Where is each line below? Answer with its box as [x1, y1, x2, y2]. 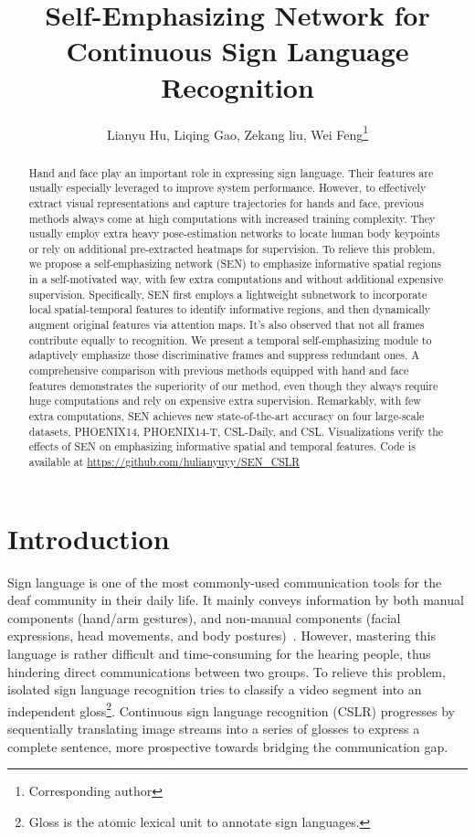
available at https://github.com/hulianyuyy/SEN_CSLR [28, 454, 301, 470]
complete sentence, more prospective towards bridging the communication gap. [7, 736, 449, 756]
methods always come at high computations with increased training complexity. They [28, 210, 436, 226]
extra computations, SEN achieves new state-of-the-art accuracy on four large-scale [28, 408, 425, 424]
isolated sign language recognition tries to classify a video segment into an [7, 680, 422, 699]
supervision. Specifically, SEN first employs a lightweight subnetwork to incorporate [28, 286, 427, 302]
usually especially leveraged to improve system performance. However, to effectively [28, 180, 427, 196]
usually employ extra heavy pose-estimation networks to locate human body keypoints [28, 226, 440, 241]
